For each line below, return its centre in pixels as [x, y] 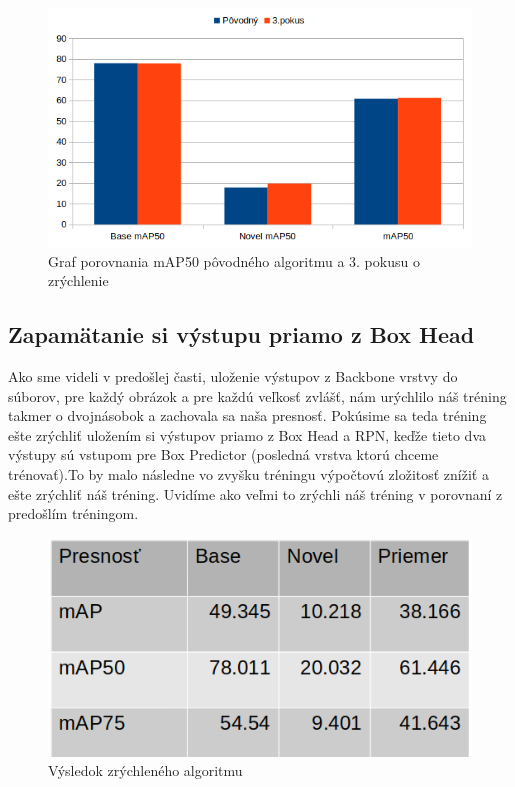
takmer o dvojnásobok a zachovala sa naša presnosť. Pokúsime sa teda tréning [247, 415]
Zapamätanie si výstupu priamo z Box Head [241, 334]
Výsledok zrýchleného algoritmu [145, 770]
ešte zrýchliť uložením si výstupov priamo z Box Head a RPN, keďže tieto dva [247, 434]
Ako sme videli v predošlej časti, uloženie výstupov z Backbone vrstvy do [233, 375]
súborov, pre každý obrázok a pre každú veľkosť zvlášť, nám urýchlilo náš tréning [257, 395]
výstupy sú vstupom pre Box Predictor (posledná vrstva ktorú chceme [223, 454]
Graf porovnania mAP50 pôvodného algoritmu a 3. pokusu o [234, 260]
